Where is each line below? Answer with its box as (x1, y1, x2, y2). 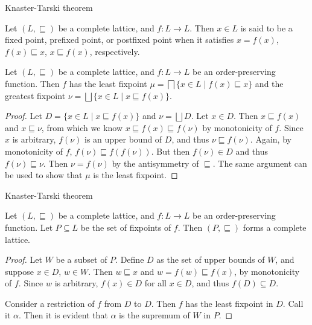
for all (144, 277, 167, 289)
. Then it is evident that (18, 309, 108, 321)
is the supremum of (119, 309, 190, 321)
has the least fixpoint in (185, 297, 273, 309)
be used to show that (5, 169, 83, 181)
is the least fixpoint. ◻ (93, 169, 178, 181)
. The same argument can (212, 156, 307, 169)
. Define (115, 253, 144, 266)
